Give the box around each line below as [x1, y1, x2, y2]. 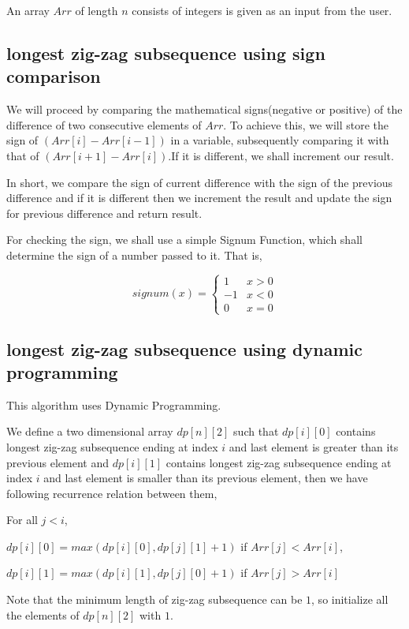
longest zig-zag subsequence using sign [6, 40, 325, 65]
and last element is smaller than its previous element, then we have [43, 470, 368, 486]
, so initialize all [311, 591, 389, 608]
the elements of [6, 606, 80, 623]
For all [6, 511, 38, 528]
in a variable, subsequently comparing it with [170, 132, 389, 148]
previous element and [6, 454, 110, 470]
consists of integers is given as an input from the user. [132, 2, 392, 18]
